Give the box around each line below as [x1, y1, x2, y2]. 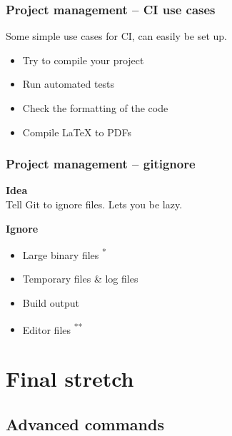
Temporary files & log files [22, 271, 138, 286]
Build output [22, 295, 79, 310]
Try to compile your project [22, 52, 144, 67]
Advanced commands [6, 412, 164, 435]
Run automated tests [22, 76, 115, 91]
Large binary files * [22, 245, 106, 262]
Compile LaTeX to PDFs [22, 124, 131, 139]
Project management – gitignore [6, 155, 196, 173]
